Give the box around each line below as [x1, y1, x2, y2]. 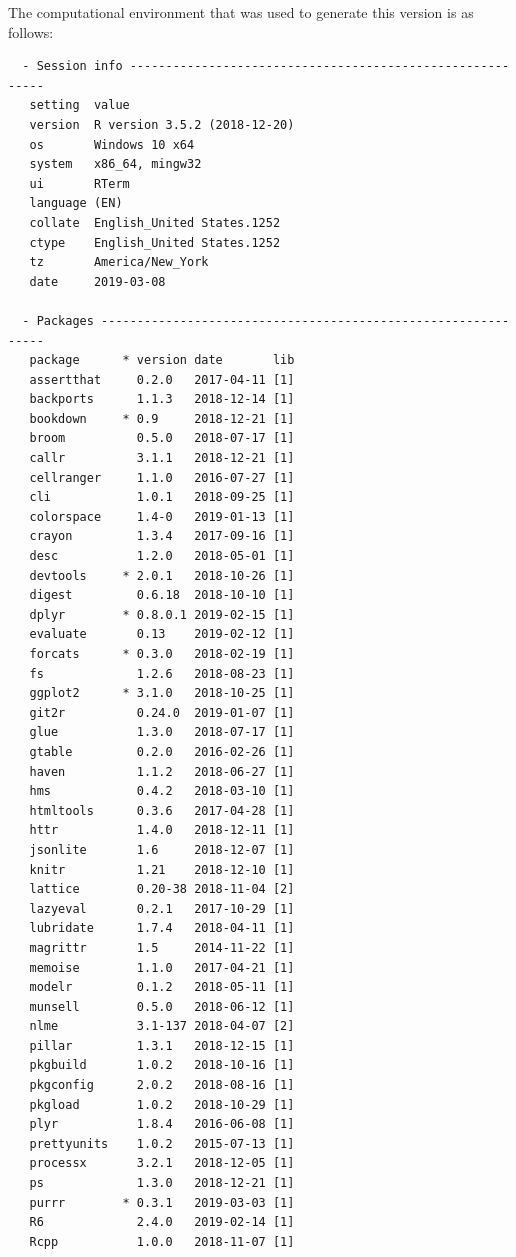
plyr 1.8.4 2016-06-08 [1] [29, 1117, 295, 1132]
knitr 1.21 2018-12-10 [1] [29, 862, 295, 877]
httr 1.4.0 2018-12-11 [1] [29, 823, 295, 838]
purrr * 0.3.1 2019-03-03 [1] [29, 1195, 295, 1210]
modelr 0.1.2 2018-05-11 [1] [29, 980, 295, 995]
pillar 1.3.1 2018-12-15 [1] [29, 1038, 295, 1053]
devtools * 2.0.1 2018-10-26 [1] [29, 568, 295, 583]
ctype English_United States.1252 [29, 235, 281, 250]
